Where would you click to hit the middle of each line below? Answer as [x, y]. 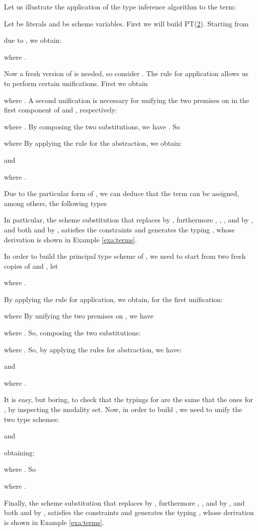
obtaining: [19, 452]
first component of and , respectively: [61, 110]
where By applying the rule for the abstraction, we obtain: [93, 143]
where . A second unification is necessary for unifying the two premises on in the [127, 100]
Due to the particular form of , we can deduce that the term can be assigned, [122, 193]
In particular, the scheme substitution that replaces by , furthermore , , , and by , [129, 220]
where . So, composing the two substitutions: [72, 333]
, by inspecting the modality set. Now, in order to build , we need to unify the [123, 409]
